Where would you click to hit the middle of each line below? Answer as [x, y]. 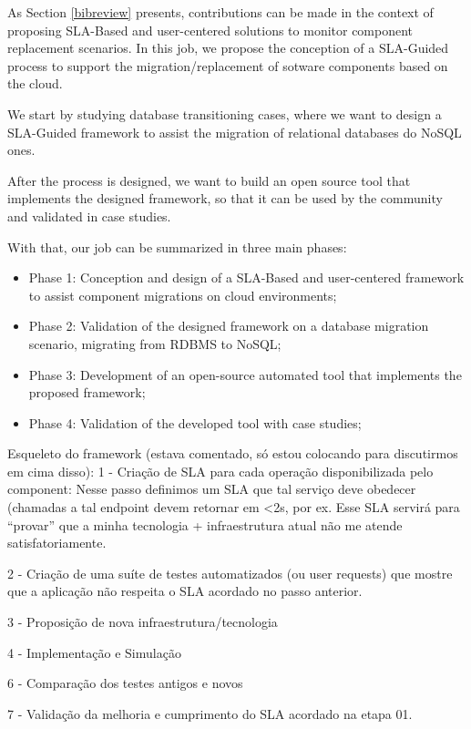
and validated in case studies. [89, 216]
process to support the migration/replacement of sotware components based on [228, 65]
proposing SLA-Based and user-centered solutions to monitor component [210, 30]
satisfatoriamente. [57, 543]
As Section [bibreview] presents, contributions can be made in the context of [220, 12]
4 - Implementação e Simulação [94, 652]
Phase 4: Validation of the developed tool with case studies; [195, 422]
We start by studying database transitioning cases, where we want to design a [225, 113]
